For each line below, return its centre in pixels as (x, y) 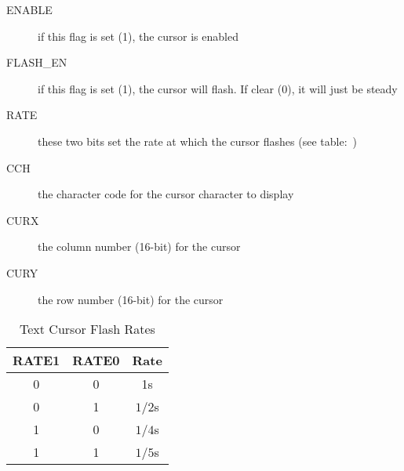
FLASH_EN (37, 62)
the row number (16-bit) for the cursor (131, 299)
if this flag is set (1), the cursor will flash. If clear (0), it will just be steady (218, 88)
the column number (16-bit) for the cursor (139, 246)
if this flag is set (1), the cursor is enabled (138, 36)
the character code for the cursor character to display (166, 194)
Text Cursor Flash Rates (87, 329)
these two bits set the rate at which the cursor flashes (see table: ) (197, 141)
